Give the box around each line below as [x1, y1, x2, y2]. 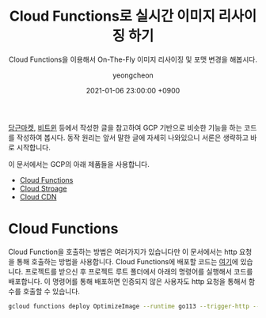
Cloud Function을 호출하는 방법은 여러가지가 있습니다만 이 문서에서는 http [8, 247, 237, 256]
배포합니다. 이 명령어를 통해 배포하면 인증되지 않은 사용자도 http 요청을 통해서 [8, 276, 247, 286]
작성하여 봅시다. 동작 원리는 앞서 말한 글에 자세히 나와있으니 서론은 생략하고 [16, 132, 249, 142]
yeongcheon [112, 70, 154, 80]
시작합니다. [16, 142, 51, 152]
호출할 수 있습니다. [22, 286, 81, 296]
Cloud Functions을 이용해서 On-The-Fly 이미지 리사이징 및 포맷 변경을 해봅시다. [9, 55, 257, 64]
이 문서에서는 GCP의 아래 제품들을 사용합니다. [8, 159, 150, 168]
